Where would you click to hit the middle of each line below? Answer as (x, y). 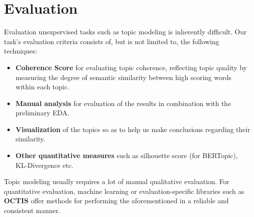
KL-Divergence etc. (44, 165)
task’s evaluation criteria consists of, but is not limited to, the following (112, 41)
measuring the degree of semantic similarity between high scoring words (124, 77)
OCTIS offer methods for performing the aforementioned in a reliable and (116, 201)
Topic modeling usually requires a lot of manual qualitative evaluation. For (117, 181)
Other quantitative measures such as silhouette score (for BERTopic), (127, 155)
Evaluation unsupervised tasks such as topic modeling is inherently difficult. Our (126, 32)
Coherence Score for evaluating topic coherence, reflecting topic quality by (131, 67)
